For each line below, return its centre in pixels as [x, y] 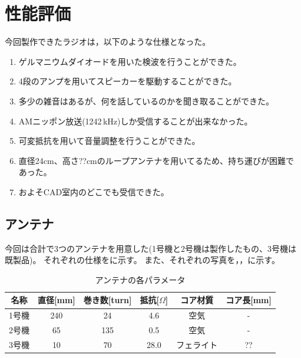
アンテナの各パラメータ [140, 279]
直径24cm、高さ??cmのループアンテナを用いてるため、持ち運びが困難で [156, 160]
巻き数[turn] [107, 300]
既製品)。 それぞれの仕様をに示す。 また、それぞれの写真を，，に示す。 [142, 260]
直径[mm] [57, 300]
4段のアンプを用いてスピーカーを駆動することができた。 [128, 81]
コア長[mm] [249, 300]
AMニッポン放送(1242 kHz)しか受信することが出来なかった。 [135, 121]
